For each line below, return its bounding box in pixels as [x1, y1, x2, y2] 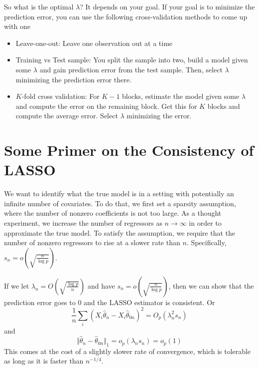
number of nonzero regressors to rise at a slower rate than [4, 237, 180, 248]
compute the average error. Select [15, 110, 118, 121]
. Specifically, [186, 237, 227, 248]
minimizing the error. [127, 110, 192, 121]
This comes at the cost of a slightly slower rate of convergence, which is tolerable [4, 346, 251, 356]
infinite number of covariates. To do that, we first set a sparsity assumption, [4, 198, 236, 208]
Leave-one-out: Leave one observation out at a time [15, 37, 173, 48]
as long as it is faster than [4, 356, 84, 366]
